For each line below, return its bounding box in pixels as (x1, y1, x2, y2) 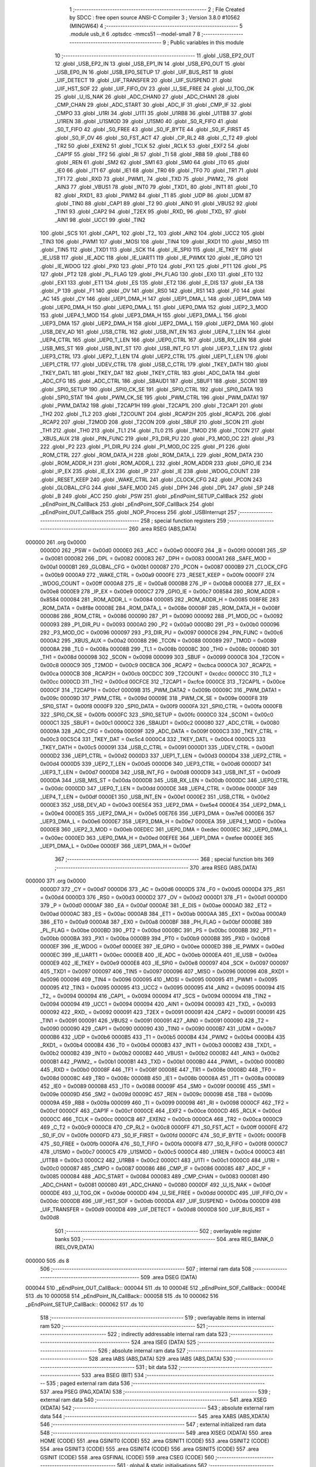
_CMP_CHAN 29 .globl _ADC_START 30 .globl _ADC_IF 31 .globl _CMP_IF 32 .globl (54, 102, 252, 109)
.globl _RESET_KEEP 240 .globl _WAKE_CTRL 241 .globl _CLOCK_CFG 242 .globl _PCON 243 (40, 476, 263, 483)
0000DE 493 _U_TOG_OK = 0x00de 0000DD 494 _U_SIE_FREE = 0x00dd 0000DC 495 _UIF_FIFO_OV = (40, 1189, 288, 1196)
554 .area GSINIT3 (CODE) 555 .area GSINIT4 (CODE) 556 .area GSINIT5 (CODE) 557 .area (40, 1445, 259, 1452)
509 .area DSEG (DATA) (140, 1273, 197, 1280)
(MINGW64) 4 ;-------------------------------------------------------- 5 (69, 22, 243, 29)
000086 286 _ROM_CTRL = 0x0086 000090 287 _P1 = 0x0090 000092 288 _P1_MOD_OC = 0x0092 (40, 613, 283, 620)
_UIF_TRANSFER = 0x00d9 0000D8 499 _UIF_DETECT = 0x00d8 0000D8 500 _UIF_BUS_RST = (40, 1206, 270, 1213)
